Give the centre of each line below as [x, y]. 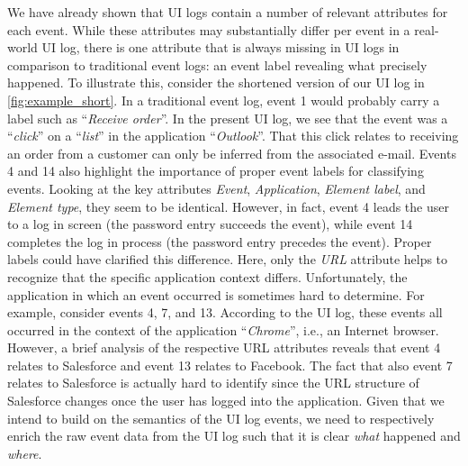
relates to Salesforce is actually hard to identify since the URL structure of [213, 383]
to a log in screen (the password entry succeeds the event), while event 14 [210, 224]
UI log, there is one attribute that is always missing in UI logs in [220, 47]
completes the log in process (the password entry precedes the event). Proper [220, 241]
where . [25, 453]
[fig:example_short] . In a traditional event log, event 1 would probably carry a [224, 100]
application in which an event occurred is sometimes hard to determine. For [216, 294]
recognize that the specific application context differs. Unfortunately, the [207, 276]
